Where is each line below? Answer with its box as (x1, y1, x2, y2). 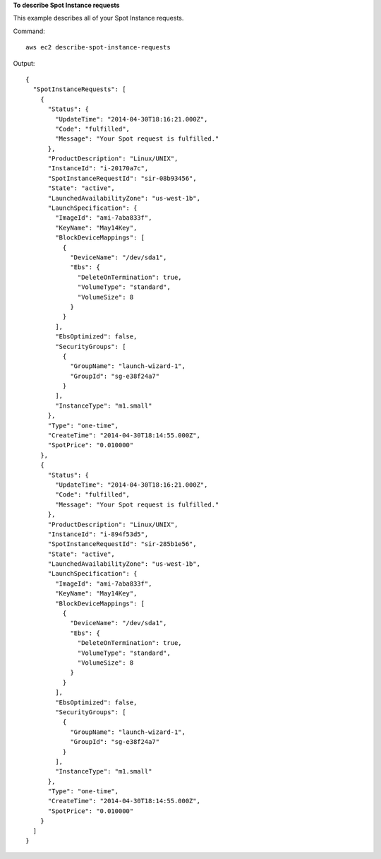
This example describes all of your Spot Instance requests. (13, 14, 184, 23)
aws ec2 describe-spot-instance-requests (25, 43, 171, 52)
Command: (13, 27, 45, 35)
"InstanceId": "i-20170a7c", (47, 165, 149, 172)
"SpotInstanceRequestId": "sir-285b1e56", (47, 540, 197, 548)
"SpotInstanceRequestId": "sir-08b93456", (47, 174, 197, 182)
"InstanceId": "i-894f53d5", (47, 530, 149, 538)
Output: (13, 59, 35, 67)
